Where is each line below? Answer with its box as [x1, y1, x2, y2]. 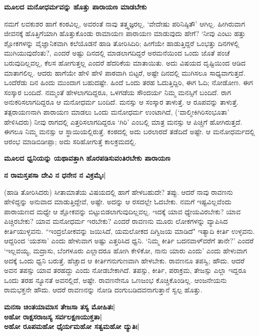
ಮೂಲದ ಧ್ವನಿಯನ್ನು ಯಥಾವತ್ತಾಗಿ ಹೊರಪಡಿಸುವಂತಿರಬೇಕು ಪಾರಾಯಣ [4, 153, 170, 163]
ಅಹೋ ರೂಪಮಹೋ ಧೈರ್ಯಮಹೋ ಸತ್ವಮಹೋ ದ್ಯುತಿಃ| [4, 321, 140, 331]
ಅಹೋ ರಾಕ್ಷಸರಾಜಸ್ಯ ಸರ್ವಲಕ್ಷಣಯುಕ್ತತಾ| [4, 311, 102, 321]
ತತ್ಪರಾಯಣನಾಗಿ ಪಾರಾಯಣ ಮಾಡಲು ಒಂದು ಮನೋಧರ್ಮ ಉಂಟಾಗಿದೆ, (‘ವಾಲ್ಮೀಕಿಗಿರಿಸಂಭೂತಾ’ [4, 106, 229, 117]
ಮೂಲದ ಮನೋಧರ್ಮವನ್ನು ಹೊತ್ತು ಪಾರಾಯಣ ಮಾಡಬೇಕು [4, 2, 147, 12]
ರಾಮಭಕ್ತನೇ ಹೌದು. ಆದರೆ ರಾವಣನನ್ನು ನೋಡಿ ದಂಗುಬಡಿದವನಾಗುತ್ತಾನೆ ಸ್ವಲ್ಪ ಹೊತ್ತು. [4, 284, 203, 295]
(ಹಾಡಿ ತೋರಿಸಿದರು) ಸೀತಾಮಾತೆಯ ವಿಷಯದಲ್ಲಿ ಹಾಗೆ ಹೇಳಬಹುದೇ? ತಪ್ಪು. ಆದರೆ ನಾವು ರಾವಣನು [4, 186, 233, 197]
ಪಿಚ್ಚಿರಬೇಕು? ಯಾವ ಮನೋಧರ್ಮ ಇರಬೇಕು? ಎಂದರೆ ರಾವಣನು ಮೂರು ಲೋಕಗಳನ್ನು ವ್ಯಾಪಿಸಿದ [4, 216, 228, 226]
